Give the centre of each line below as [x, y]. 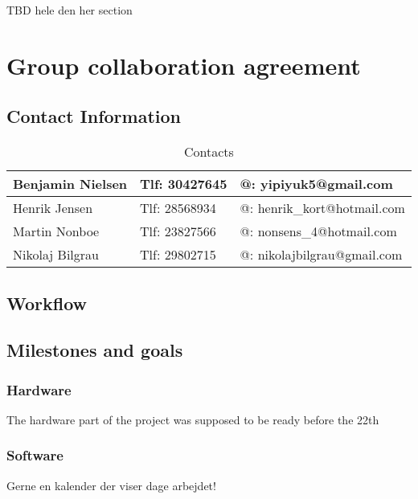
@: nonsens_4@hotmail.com [318, 231]
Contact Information [94, 116]
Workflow [47, 303]
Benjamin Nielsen [70, 184]
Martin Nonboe [56, 231]
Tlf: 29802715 [178, 255]
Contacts [209, 152]
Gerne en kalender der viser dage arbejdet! [111, 485]
